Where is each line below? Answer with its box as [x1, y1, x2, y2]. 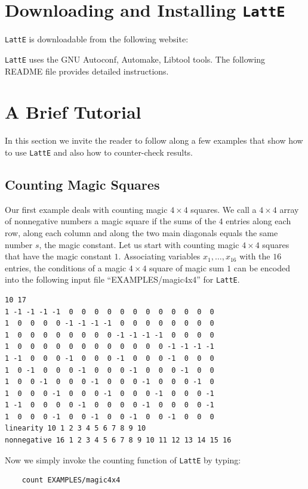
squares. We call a [190, 203, 257, 215]
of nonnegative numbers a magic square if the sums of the [5, 215, 216, 227]
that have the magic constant [5, 250, 112, 262]
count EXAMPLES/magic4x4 [21, 476, 121, 485]
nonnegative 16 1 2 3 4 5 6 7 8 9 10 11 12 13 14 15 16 [5, 436, 232, 445]
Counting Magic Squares [5, 175, 160, 193]
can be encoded [233, 261, 290, 274]
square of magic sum [149, 261, 224, 274]
